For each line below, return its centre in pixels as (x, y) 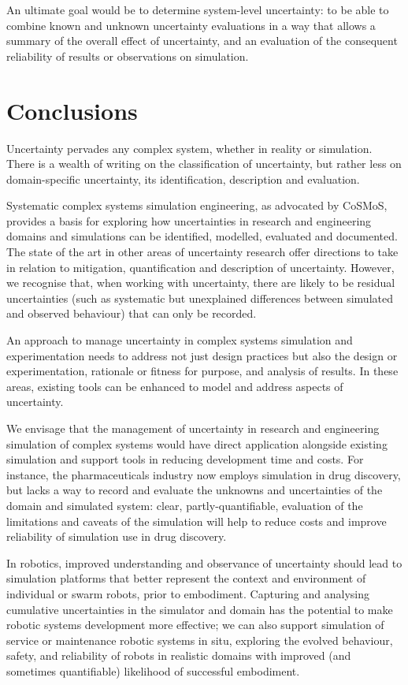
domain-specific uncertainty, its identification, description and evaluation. (183, 179)
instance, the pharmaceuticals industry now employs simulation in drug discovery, (204, 474)
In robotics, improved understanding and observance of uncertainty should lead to (204, 562)
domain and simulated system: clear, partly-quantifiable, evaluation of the (185, 505)
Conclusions (72, 110)
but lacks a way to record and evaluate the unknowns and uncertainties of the (195, 490)
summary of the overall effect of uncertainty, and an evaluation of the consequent (202, 41)
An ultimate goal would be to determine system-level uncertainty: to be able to (198, 9)
